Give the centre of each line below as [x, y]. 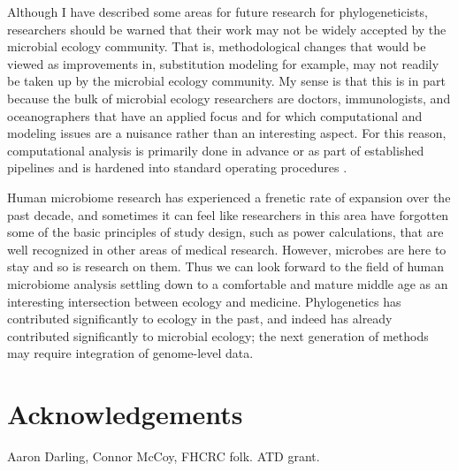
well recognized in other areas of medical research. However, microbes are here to [227, 249]
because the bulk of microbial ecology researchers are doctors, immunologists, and [229, 98]
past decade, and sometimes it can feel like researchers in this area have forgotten [228, 214]
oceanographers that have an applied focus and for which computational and [215, 115]
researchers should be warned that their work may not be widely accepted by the [227, 29]
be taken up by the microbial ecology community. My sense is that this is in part [226, 81]
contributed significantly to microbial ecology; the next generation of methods [218, 335]
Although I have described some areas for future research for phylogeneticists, [218, 11]
